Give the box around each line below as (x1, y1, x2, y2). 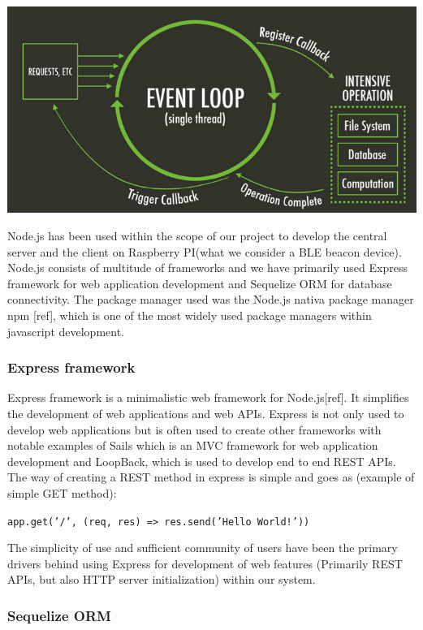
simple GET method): (7, 484, 117, 501)
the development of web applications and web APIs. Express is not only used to (7, 404, 404, 421)
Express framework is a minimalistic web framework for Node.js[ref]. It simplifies (7, 389, 409, 406)
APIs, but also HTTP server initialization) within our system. (7, 571, 316, 588)
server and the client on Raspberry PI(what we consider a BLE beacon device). (7, 243, 402, 260)
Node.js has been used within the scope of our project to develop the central (7, 227, 387, 244)
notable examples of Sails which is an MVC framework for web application (7, 437, 378, 454)
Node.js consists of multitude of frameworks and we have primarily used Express (7, 259, 408, 276)
